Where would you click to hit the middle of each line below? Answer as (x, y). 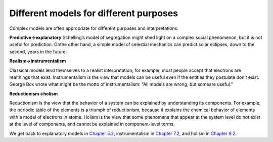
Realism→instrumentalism (38, 61)
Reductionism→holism (34, 93)
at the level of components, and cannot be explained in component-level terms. (92, 124)
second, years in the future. (38, 52)
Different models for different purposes (94, 13)
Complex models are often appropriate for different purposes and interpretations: (94, 28)
